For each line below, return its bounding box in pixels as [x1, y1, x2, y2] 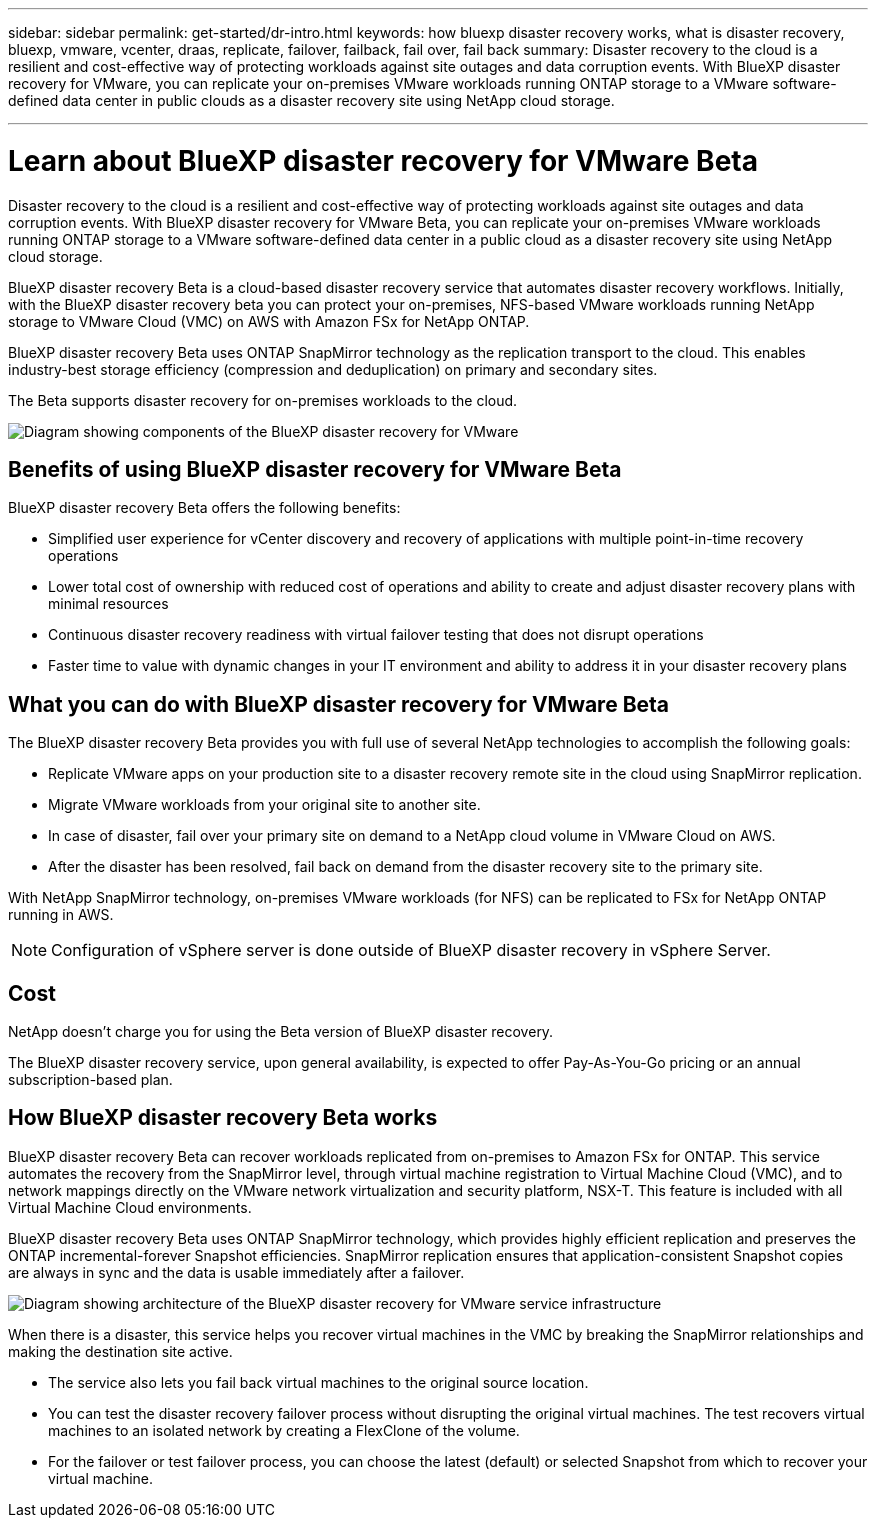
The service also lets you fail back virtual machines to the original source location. [48, 1373, 589, 1391]
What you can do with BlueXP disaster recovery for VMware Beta [8, 691, 670, 717]
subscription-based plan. [8, 1071, 173, 1089]
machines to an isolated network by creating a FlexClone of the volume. [48, 1421, 520, 1439]
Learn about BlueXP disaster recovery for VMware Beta [8, 143, 758, 178]
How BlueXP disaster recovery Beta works [8, 1105, 438, 1131]
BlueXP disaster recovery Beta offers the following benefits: [8, 499, 401, 517]
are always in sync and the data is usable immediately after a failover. [8, 1263, 465, 1281]
